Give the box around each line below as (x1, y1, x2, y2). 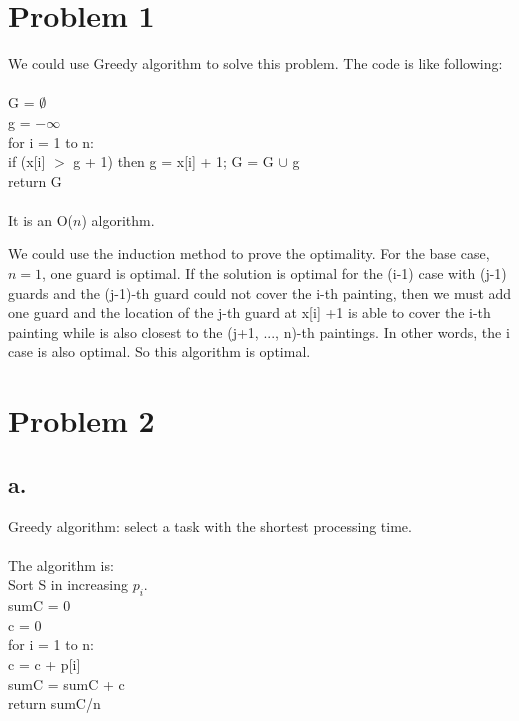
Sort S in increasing (8, 574, 128, 595)
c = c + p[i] (8, 653, 81, 674)
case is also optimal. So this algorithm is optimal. (8, 341, 311, 362)
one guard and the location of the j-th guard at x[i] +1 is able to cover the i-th (8, 302, 491, 323)
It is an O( (8, 209, 74, 230)
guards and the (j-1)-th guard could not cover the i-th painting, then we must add (8, 282, 512, 303)
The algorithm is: (8, 554, 114, 575)
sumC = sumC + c (8, 673, 125, 694)
